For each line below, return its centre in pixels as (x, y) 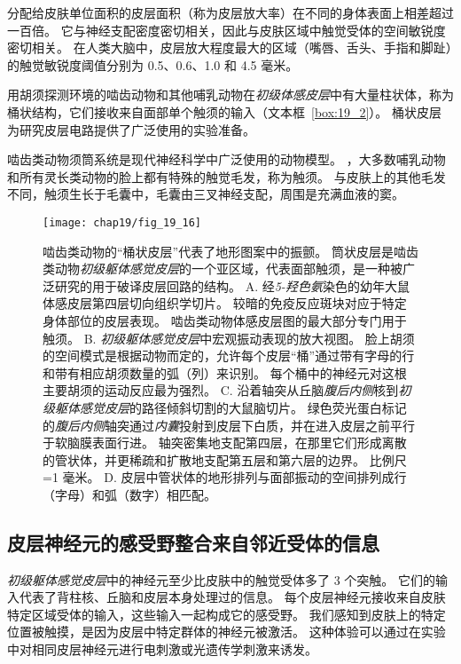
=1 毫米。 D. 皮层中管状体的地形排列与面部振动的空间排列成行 (225, 477)
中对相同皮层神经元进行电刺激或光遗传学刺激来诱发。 (162, 649)
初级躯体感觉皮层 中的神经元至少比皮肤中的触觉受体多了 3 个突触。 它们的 (221, 579)
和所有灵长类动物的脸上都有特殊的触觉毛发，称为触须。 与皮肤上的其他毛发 (227, 176)
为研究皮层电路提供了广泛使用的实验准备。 (131, 129)
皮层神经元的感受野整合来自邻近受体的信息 (193, 542)
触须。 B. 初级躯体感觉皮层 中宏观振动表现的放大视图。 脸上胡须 (229, 338)
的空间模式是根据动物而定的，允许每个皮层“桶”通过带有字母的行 (229, 356)
